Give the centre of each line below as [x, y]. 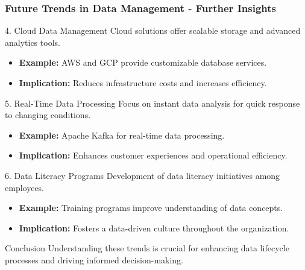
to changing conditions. [48, 115]
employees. [25, 187]
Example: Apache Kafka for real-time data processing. [122, 135]
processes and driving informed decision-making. [94, 259]
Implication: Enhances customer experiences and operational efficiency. [153, 155]
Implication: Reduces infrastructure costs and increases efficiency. [143, 83]
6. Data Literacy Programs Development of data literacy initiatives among [143, 175]
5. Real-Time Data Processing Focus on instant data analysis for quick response [152, 103]
